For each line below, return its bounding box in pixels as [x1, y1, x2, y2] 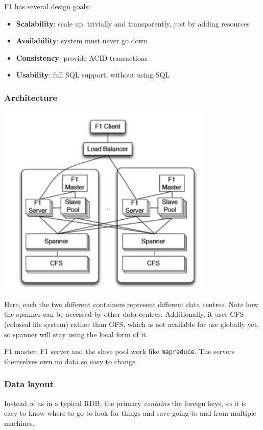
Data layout [4, 377, 54, 390]
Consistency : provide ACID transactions [16, 52, 148, 63]
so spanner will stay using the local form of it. [4, 328, 148, 339]
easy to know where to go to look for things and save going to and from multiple [4, 408, 256, 418]
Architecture [4, 91, 57, 104]
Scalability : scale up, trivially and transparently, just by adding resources [16, 18, 250, 29]
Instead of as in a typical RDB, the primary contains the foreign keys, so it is [4, 397, 247, 408]
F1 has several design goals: [4, 1, 90, 11]
